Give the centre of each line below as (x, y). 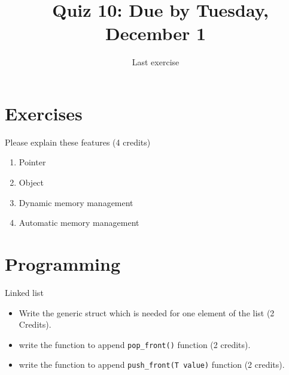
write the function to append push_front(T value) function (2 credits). (152, 365)
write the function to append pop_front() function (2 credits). (135, 344)
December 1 (156, 33)
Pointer (32, 162)
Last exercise (156, 62)
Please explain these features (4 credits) (78, 142)
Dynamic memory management (76, 202)
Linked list (24, 292)
